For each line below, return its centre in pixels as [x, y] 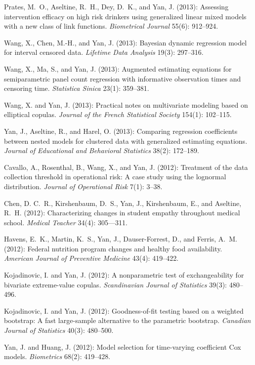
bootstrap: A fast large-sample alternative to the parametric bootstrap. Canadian [127, 320]
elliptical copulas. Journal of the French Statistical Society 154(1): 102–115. [118, 114]
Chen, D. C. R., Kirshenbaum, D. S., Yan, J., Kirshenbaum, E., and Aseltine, [123, 203]
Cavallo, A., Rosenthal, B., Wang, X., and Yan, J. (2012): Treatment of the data [126, 167]
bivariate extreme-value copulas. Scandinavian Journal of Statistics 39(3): [115, 284]
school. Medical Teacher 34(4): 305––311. [66, 222]
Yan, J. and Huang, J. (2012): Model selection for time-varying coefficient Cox [123, 346]
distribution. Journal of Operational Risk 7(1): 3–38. [83, 186]
